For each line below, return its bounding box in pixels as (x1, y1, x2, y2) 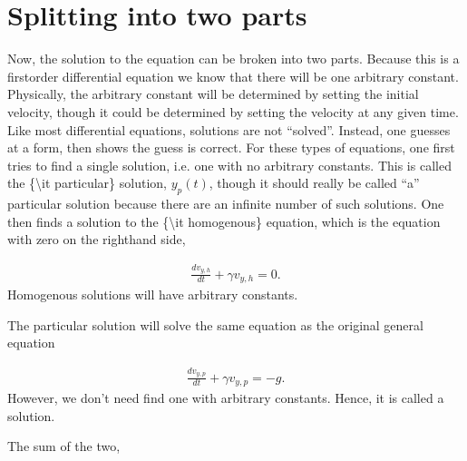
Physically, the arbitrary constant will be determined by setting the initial (7, 84, 419, 103)
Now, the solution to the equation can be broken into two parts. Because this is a (7, 49, 460, 68)
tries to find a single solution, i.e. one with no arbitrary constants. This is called (7, 155, 452, 174)
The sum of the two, (7, 436, 121, 456)
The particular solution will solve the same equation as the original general (7, 315, 423, 334)
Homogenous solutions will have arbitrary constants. (7, 285, 298, 304)
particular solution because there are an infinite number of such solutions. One (7, 194, 444, 213)
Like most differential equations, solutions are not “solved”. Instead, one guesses (7, 120, 451, 139)
